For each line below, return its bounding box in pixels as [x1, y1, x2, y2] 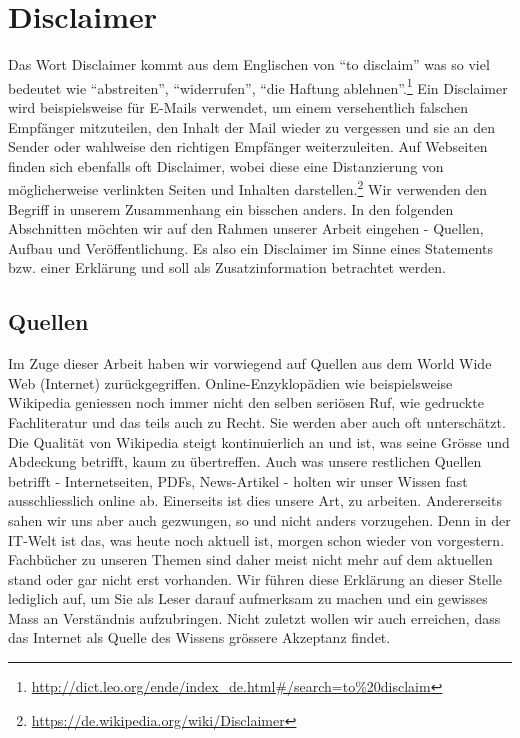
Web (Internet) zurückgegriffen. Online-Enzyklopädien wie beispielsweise [8, 372, 453, 393]
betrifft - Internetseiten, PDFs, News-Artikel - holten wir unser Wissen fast [8, 470, 468, 491]
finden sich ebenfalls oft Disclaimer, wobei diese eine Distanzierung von [8, 155, 444, 176]
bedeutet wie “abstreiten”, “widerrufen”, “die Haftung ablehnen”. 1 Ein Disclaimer [8, 74, 508, 98]
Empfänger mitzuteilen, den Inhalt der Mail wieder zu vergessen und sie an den [8, 116, 496, 137]
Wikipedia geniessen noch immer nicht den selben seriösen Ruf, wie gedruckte [8, 392, 484, 413]
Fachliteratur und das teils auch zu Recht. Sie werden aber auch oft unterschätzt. [8, 411, 506, 432]
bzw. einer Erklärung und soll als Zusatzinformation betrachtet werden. [8, 257, 446, 278]
